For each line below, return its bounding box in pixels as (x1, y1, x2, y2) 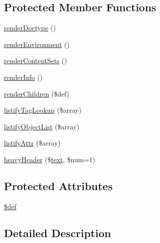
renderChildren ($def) (4, 88, 70, 98)
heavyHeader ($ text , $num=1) (4, 154, 95, 164)
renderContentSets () (4, 55, 67, 66)
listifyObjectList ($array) (4, 121, 80, 131)
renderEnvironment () (4, 39, 70, 49)
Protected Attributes (4, 178, 113, 193)
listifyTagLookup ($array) (4, 105, 81, 115)
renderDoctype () (4, 23, 56, 33)
